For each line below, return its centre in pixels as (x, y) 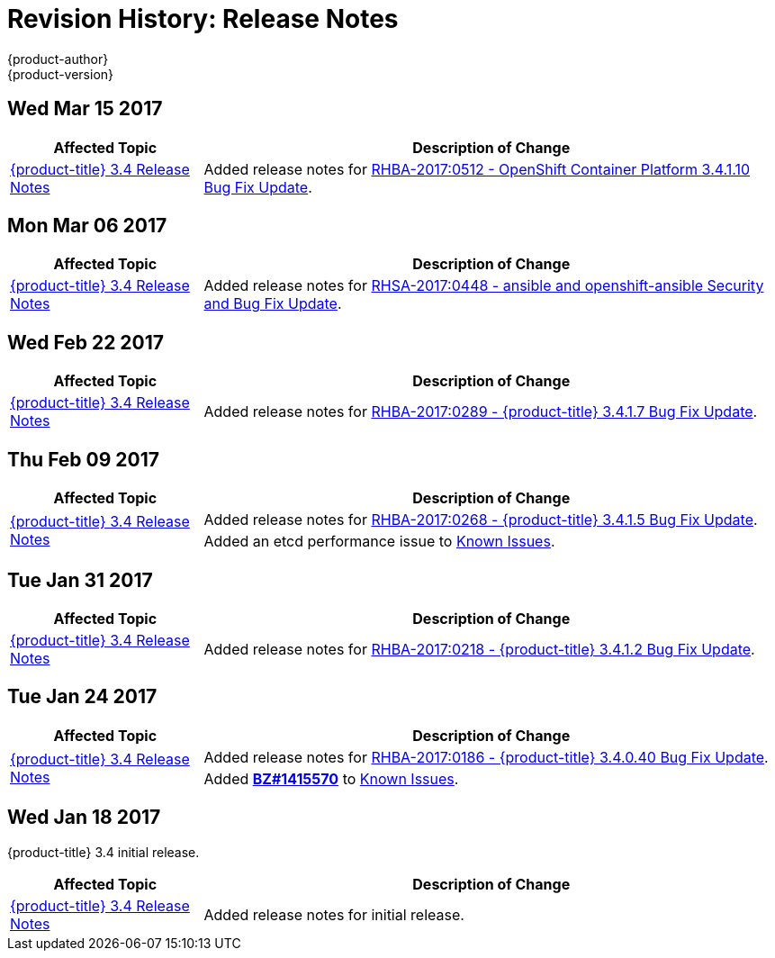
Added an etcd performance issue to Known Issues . (379, 542)
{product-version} (61, 74)
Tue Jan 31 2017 (80, 580)
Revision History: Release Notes (203, 19)
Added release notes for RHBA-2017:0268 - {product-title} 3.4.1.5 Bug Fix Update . (481, 520)
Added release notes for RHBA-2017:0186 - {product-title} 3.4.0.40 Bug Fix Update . (486, 757)
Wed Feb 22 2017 (86, 342)
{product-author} (58, 59)
